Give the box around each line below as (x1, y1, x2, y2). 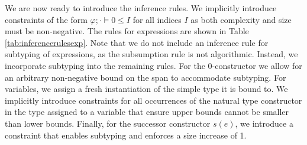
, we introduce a (235, 117, 293, 129)
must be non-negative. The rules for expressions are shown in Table (5, 25, 249, 37)
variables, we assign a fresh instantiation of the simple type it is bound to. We (5, 83, 288, 95)
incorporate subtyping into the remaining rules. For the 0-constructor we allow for (5, 59, 302, 71)
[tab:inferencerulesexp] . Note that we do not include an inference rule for (5, 36, 269, 48)
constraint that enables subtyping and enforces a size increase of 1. (5, 128, 247, 141)
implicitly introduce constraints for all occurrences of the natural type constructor (5, 94, 302, 106)
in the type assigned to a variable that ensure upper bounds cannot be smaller (5, 106, 289, 118)
